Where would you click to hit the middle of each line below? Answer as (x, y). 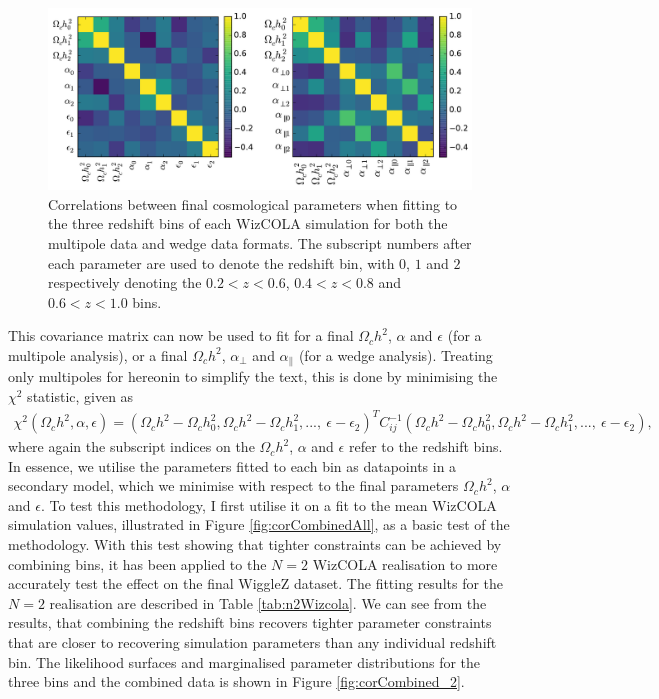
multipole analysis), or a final (98, 354)
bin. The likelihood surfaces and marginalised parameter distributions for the (244, 661)
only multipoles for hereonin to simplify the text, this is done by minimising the (253, 376)
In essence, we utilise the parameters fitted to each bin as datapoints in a (232, 465)
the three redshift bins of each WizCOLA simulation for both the (248, 223)
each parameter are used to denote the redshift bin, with (221, 262)
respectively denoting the (125, 282)
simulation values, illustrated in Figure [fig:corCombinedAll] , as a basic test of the (259, 524)
